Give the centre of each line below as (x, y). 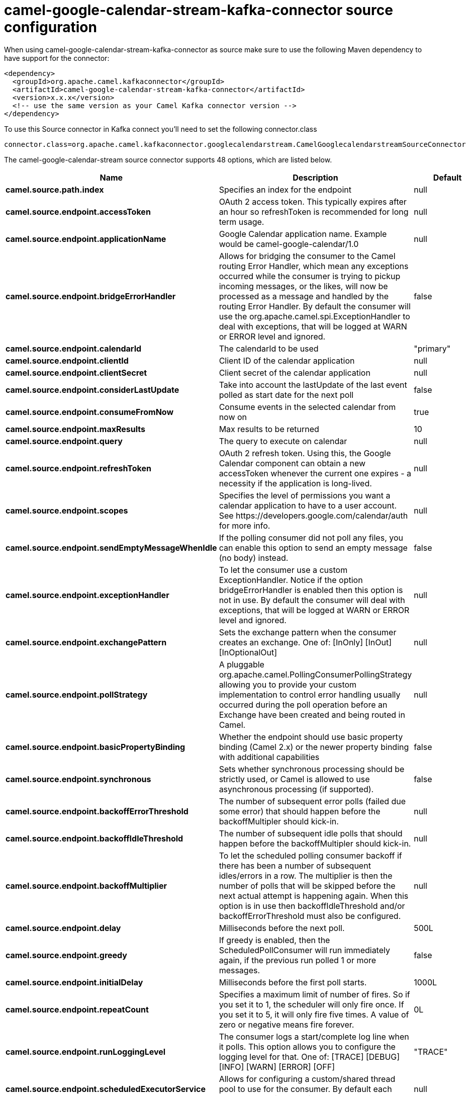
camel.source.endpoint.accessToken (78, 212)
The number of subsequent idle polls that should (311, 833)
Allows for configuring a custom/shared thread (307, 1079)
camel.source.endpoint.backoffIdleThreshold (95, 838)
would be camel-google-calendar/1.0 (289, 244)
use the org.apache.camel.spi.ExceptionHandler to (314, 316)
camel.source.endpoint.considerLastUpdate (92, 390)
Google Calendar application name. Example (303, 234)
